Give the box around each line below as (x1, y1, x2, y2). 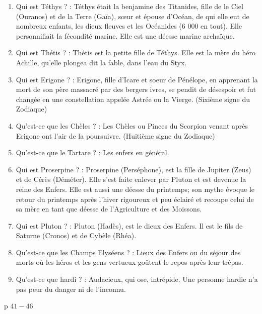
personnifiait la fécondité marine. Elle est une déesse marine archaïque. (16, 30, 235, 41)
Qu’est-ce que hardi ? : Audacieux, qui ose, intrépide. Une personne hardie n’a (16, 274, 258, 284)
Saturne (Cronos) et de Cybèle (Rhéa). (16, 230, 137, 241)
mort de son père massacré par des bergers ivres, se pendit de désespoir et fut (16, 84, 256, 94)
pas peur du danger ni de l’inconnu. (16, 283, 126, 294)
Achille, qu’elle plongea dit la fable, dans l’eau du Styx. (16, 57, 187, 67)
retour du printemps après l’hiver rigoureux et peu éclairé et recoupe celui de (16, 193, 254, 204)
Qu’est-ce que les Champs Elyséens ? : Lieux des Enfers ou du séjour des (16, 247, 241, 257)
